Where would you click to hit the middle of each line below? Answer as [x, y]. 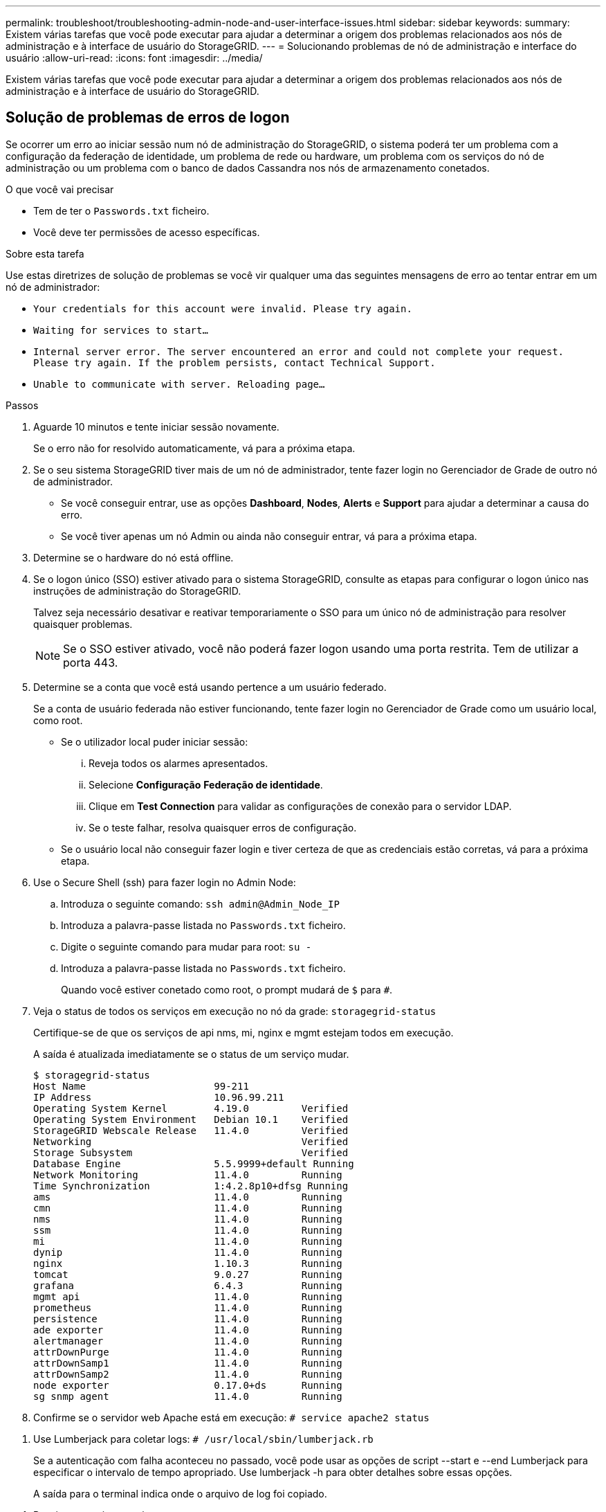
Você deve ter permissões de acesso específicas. [147, 232]
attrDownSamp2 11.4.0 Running [188, 1374]
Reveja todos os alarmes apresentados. [178, 763]
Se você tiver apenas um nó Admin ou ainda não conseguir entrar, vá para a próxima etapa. [269, 536]
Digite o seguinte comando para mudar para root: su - [186, 946]
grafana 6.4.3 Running [188, 1285]
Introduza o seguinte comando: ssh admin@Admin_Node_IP [200, 903]
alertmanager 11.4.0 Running [188, 1341]
